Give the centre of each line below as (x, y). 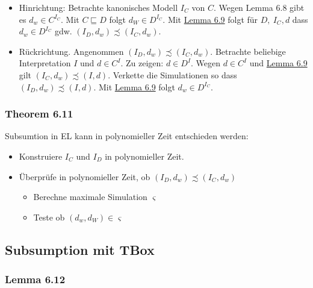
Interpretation (45, 63)
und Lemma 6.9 (278, 63)
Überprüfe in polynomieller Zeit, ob (85, 176)
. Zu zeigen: (142, 63)
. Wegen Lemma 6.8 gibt (259, 7)
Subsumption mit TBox (80, 249)
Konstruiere (41, 156)
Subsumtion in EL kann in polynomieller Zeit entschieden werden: (127, 136)
